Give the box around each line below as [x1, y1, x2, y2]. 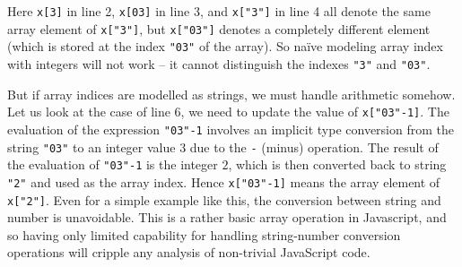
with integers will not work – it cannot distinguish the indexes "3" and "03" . [7, 54, 431, 73]
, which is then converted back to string [228, 155, 447, 174]
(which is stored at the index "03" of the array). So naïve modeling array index [7, 37, 443, 56]
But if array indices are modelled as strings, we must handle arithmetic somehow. [7, 84, 456, 103]
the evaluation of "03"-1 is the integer [7, 155, 218, 174]
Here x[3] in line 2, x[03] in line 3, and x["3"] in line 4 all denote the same [7, 2, 431, 20]
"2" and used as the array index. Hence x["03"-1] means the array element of [7, 172, 440, 191]
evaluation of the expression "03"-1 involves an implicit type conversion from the [7, 119, 454, 138]
